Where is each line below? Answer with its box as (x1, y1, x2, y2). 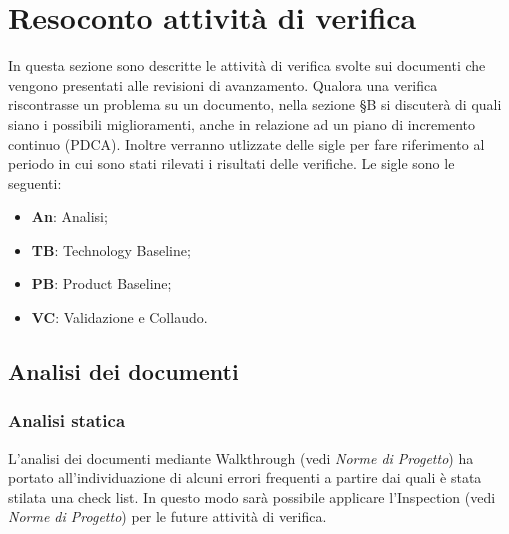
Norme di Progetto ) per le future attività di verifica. (8, 506, 327, 527)
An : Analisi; (31, 206, 108, 227)
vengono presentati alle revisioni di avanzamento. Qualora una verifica (8, 74, 438, 95)
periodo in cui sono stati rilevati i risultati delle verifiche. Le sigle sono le (8, 153, 455, 174)
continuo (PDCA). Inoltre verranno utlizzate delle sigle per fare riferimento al (8, 133, 485, 154)
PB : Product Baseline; (31, 273, 172, 294)
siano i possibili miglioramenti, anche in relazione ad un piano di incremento (8, 113, 476, 134)
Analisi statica (8, 408, 126, 433)
